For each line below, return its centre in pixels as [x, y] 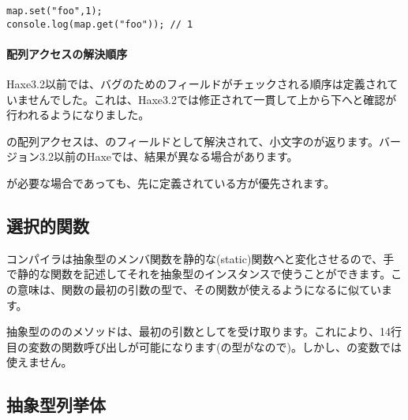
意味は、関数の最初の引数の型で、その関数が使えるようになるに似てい [199, 290]
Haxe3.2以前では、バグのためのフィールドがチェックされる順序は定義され [197, 84]
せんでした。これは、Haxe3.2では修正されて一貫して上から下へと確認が [212, 99]
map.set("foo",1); [54, 11]
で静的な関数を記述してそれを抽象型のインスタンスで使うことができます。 [199, 274]
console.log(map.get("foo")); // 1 [100, 24]
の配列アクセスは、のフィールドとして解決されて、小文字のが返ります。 [193, 141]
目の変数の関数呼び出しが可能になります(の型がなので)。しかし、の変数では [204, 346]
